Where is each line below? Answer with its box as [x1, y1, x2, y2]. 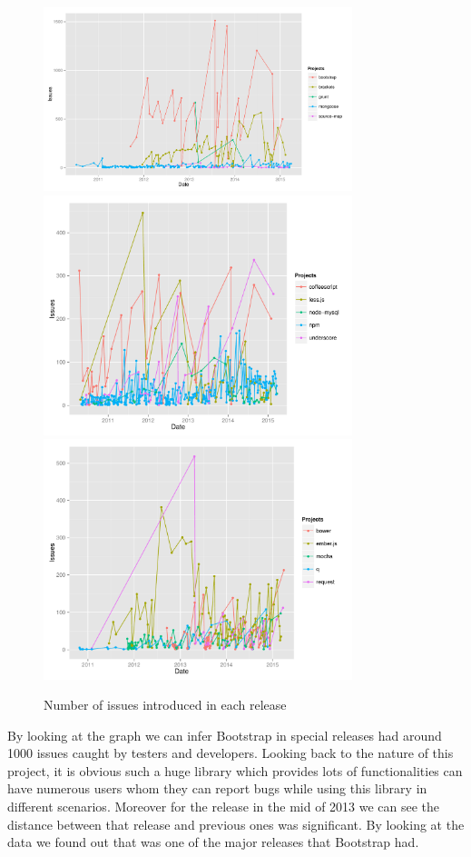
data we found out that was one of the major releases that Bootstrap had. [7, 832, 419, 852]
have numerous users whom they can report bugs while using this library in [7, 779, 427, 798]
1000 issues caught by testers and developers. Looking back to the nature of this [7, 743, 454, 762]
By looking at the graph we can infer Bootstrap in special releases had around [7, 725, 442, 744]
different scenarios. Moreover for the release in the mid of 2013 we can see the [7, 797, 440, 816]
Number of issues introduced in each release [44, 695, 287, 714]
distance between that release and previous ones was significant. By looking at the [7, 814, 465, 833]
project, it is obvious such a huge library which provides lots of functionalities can [7, 761, 463, 780]
